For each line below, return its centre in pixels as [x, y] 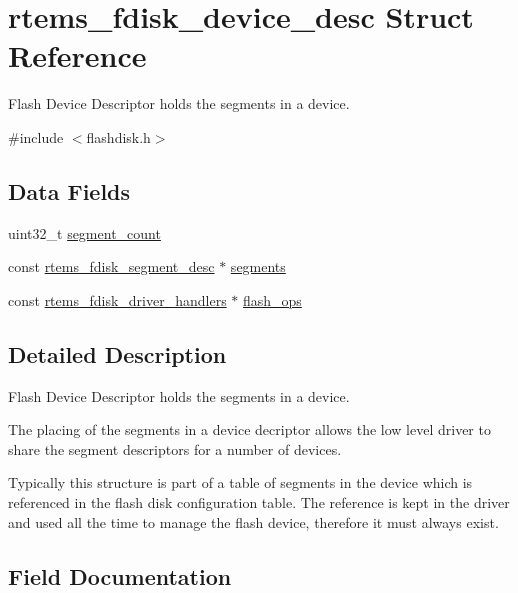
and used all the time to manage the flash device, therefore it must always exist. [253, 521]
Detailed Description [117, 353]
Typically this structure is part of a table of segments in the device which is [240, 482]
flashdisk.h [118, 136]
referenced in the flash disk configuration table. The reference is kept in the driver [259, 502]
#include [36, 136]
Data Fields [69, 190]
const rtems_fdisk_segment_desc [111, 266]
